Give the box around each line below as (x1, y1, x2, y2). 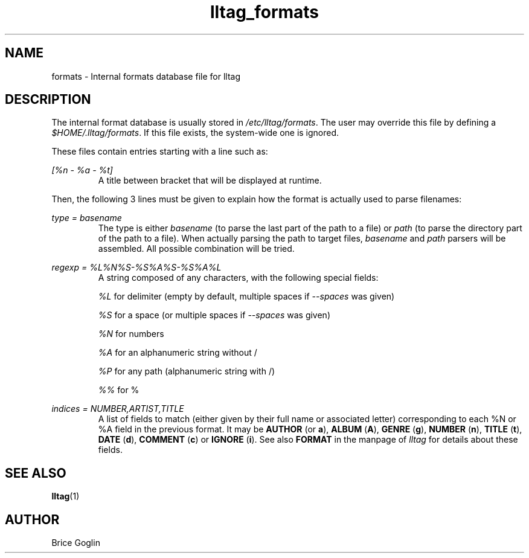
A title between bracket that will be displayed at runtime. (98, 175, 322, 186)
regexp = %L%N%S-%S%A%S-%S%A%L (51, 262, 222, 273)
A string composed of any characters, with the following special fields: (98, 272, 379, 283)
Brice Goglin (51, 537, 100, 548)
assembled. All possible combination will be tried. (98, 243, 295, 254)
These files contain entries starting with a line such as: (51, 146, 268, 157)
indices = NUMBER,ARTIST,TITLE (51, 403, 184, 414)
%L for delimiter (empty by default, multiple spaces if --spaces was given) (98, 291, 395, 302)
